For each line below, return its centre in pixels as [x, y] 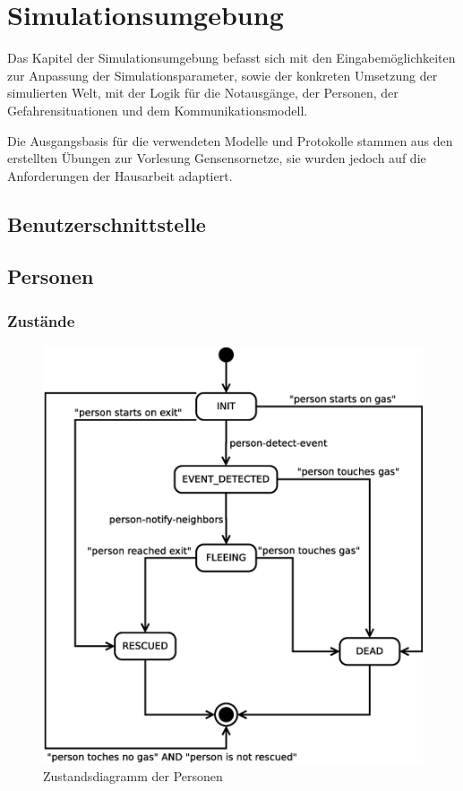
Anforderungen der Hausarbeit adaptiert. [120, 175]
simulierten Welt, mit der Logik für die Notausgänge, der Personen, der [203, 93]
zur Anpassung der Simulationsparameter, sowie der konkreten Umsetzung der [223, 75]
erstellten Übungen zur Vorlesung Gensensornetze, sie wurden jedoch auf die [217, 158]
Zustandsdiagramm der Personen [133, 775]
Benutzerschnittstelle [107, 224]
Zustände [41, 320]
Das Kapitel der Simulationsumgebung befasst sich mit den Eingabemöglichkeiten [231, 58]
